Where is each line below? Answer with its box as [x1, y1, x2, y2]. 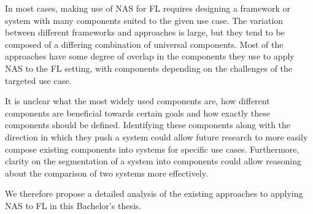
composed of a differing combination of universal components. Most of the [5, 37, 284, 50]
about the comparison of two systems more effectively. [5, 166, 208, 179]
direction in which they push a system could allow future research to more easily [5, 130, 308, 143]
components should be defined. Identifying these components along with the [5, 118, 291, 131]
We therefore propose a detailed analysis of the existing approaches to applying [5, 187, 303, 200]
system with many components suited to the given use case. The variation [5, 13, 284, 26]
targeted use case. [5, 74, 72, 86]
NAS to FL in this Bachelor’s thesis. [5, 199, 142, 212]
